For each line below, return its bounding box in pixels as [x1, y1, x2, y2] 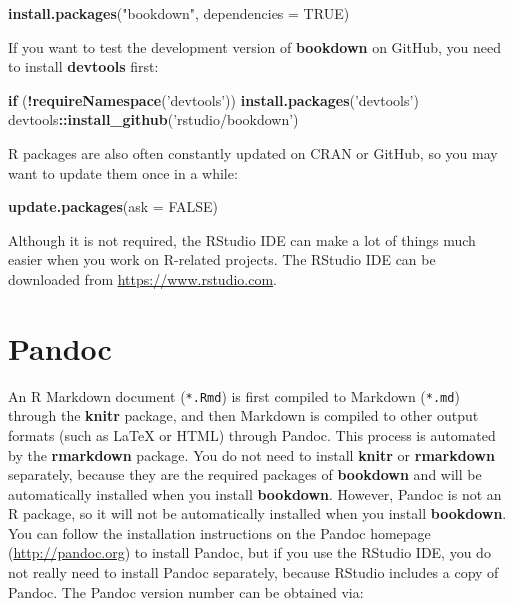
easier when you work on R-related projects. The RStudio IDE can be [8, 249, 436, 270]
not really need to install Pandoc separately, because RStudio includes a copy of [8, 562, 499, 583]
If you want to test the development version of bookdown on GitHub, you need [8, 36, 502, 57]
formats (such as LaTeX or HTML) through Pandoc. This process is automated [8, 424, 496, 445]
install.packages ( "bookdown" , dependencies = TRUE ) [8, 3, 350, 23]
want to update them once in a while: [8, 162, 238, 183]
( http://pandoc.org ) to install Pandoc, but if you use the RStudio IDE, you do [8, 542, 491, 563]
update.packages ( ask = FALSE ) [8, 196, 219, 217]
